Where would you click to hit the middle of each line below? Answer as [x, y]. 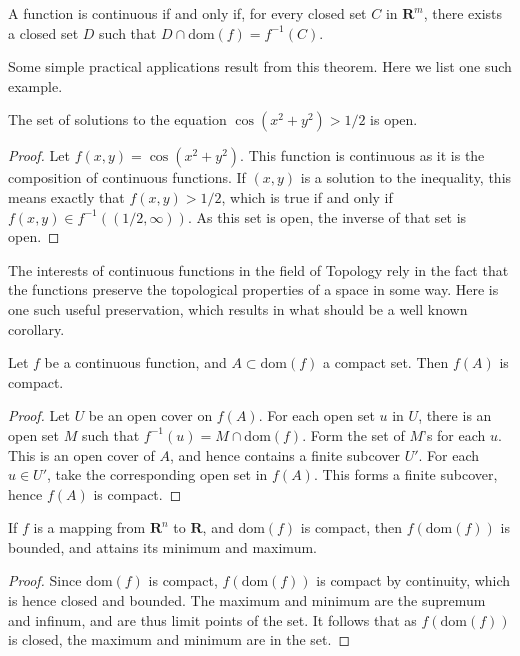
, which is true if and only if [307, 196]
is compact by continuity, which [413, 580]
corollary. [36, 328]
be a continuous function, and [135, 362]
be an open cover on [150, 415]
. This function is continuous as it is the [362, 155]
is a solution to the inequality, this [406, 177]
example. [35, 85]
